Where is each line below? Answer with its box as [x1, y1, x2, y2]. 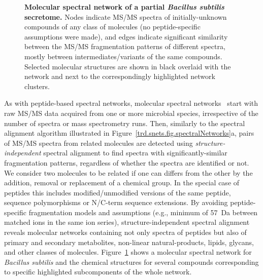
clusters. [24, 81, 50, 91]
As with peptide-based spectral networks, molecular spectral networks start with [4, 98, 258, 108]
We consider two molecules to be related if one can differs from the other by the [4, 167, 253, 178]
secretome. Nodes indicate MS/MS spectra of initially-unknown [24, 11, 227, 22]
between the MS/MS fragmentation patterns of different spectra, [24, 41, 225, 52]
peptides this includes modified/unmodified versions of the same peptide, [4, 187, 231, 197]
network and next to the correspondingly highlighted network [24, 71, 215, 82]
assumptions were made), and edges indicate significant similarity [24, 31, 228, 42]
